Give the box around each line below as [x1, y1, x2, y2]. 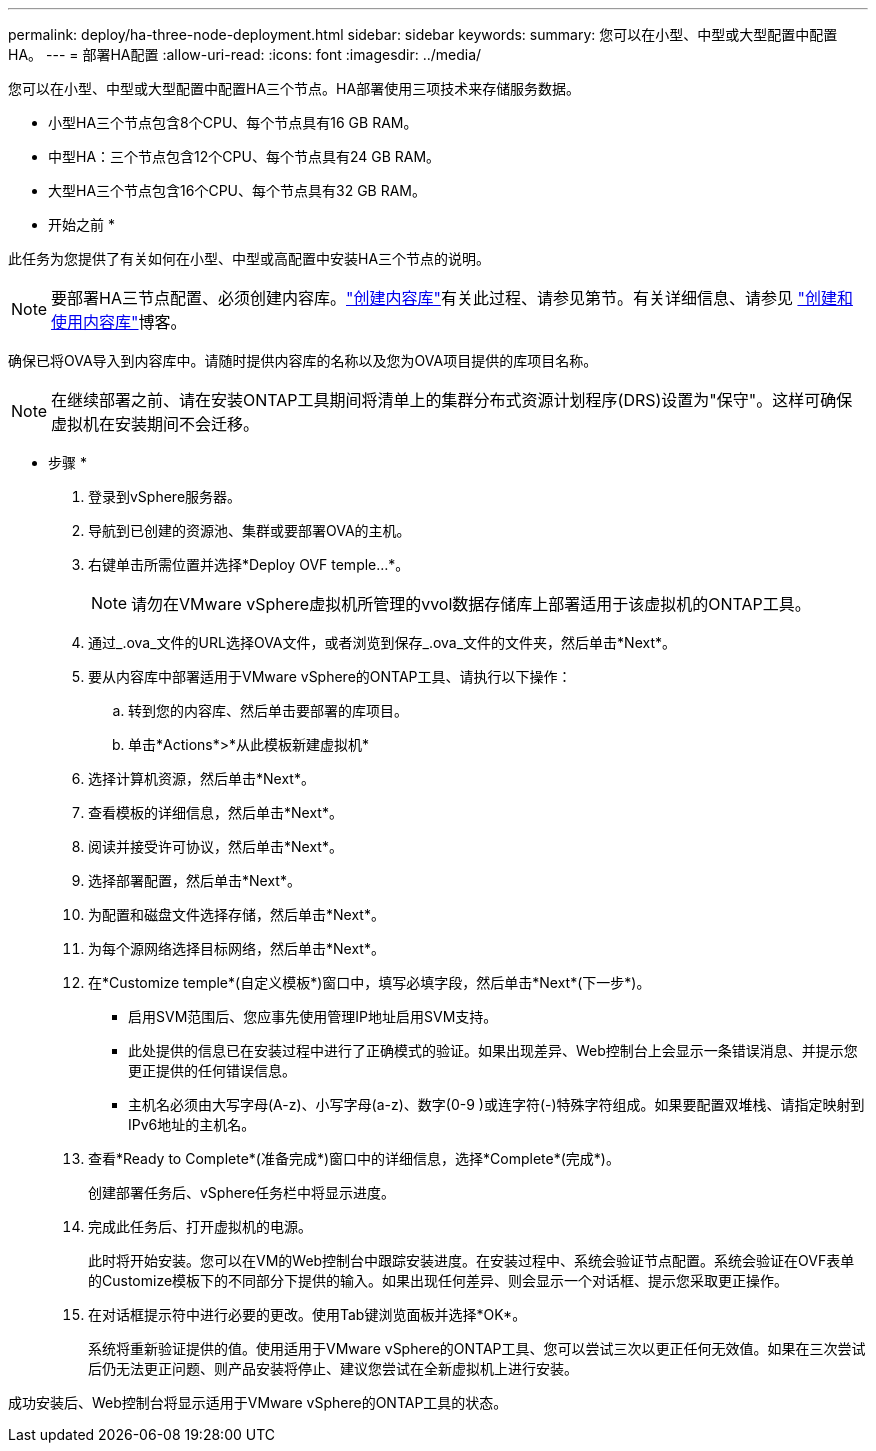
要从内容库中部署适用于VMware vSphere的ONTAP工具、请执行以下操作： [88, 668, 572, 685]
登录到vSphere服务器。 [88, 488, 242, 505]
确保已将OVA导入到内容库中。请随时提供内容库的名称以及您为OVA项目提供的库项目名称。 [8, 352, 598, 369]
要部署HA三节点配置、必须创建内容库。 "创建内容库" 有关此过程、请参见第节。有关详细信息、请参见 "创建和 [51, 288, 853, 308]
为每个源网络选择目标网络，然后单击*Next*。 [88, 940, 385, 957]
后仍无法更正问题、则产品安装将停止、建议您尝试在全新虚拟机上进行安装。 [88, 1360, 578, 1377]
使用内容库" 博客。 [51, 312, 187, 332]
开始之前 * [48, 216, 115, 233]
